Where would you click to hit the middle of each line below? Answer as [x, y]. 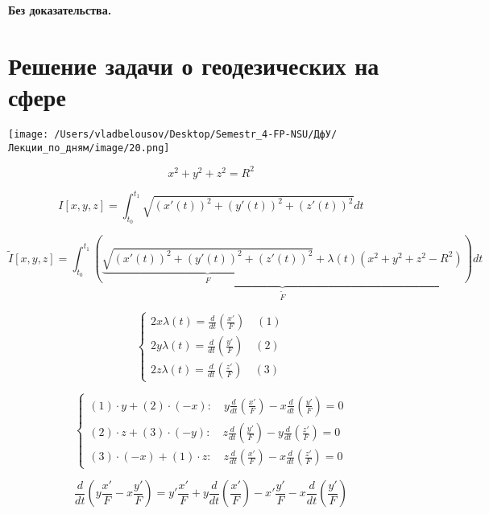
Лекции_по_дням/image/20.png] [89, 148]
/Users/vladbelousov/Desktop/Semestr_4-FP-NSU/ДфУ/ [196, 134]
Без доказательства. [60, 10]
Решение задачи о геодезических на [194, 65]
